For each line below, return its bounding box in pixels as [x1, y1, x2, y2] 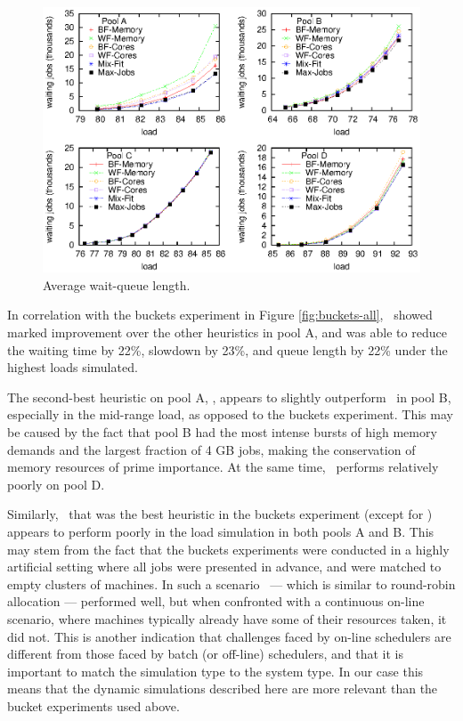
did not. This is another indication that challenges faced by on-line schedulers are [7, 627, 451, 645]
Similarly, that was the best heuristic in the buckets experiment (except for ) [7, 505, 433, 523]
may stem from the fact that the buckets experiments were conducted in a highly [7, 539, 450, 558]
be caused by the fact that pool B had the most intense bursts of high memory [7, 422, 437, 441]
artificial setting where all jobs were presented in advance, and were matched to [7, 557, 442, 576]
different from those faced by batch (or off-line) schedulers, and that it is [7, 644, 403, 663]
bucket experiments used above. [7, 696, 180, 715]
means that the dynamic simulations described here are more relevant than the [7, 679, 438, 698]
